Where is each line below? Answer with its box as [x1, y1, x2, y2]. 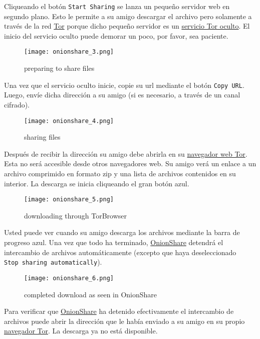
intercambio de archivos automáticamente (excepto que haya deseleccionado [4, 247, 236, 257]
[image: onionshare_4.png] [24, 117, 114, 125]
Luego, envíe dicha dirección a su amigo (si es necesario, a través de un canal [4, 89, 240, 100]
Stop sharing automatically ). [4, 257, 102, 267]
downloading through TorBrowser [24, 210, 127, 220]
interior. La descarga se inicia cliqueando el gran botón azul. [4, 178, 189, 188]
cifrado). [4, 99, 30, 109]
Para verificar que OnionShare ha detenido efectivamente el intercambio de [4, 306, 234, 316]
